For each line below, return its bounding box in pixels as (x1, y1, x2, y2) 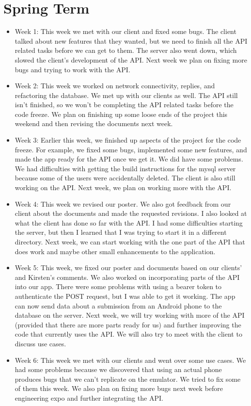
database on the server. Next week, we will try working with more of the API (15, 310, 245, 320)
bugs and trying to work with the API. (15, 64, 130, 74)
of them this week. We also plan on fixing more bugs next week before (15, 383, 223, 393)
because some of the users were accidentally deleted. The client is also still (15, 173, 235, 183)
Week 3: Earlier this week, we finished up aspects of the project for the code (15, 135, 241, 145)
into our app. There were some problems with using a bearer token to (15, 281, 222, 292)
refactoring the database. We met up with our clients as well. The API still (15, 90, 238, 100)
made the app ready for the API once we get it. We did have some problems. (15, 154, 243, 164)
